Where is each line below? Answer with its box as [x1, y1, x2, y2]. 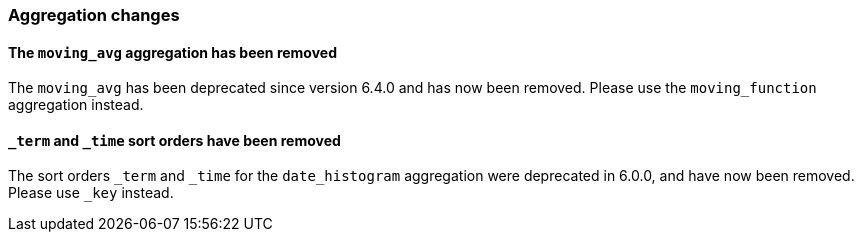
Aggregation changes [8, 5, 180, 25]
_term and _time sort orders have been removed [8, 131, 341, 149]
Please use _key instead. [8, 184, 174, 202]
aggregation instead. [8, 96, 144, 114]
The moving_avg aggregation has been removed [8, 43, 338, 61]
